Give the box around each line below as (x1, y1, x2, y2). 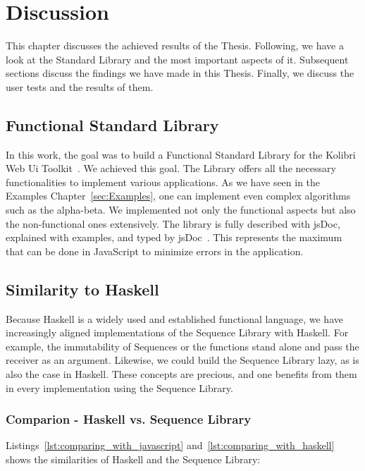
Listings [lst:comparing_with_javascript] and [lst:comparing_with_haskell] (6, 438, 335, 453)
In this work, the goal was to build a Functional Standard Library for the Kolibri (6, 147, 356, 161)
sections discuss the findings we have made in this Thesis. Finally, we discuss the (6, 66, 354, 80)
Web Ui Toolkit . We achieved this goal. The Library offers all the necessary (6, 161, 336, 176)
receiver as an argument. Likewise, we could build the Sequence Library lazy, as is (6, 353, 359, 367)
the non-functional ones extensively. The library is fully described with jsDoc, (6, 216, 340, 231)
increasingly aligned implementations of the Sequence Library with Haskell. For (6, 325, 349, 340)
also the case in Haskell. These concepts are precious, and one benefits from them (6, 367, 357, 381)
